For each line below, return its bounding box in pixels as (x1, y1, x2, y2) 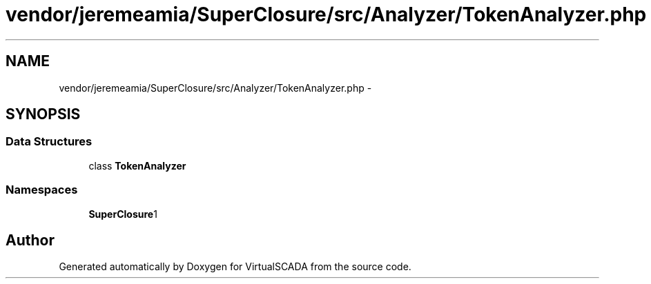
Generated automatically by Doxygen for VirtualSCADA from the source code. (59, 261, 411, 273)
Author (6, 231, 55, 249)
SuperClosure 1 (88, 207, 157, 220)
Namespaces (6, 183, 78, 197)
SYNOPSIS (6, 105, 81, 123)
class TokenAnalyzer (88, 159, 186, 172)
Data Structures (6, 134, 93, 149)
